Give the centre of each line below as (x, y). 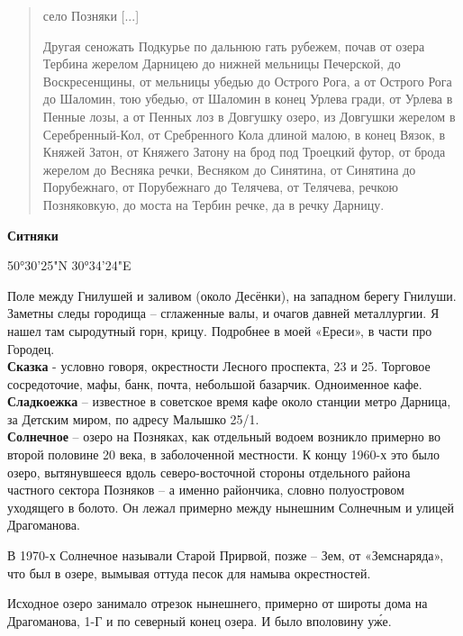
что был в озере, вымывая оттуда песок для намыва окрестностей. (189, 572)
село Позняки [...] (91, 15)
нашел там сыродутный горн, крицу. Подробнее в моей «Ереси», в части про (220, 330)
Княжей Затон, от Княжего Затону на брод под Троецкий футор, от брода (244, 152)
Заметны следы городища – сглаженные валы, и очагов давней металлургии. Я (223, 313)
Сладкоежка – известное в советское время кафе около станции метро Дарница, (229, 401)
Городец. (31, 348)
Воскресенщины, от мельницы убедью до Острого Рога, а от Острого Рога (247, 81)
